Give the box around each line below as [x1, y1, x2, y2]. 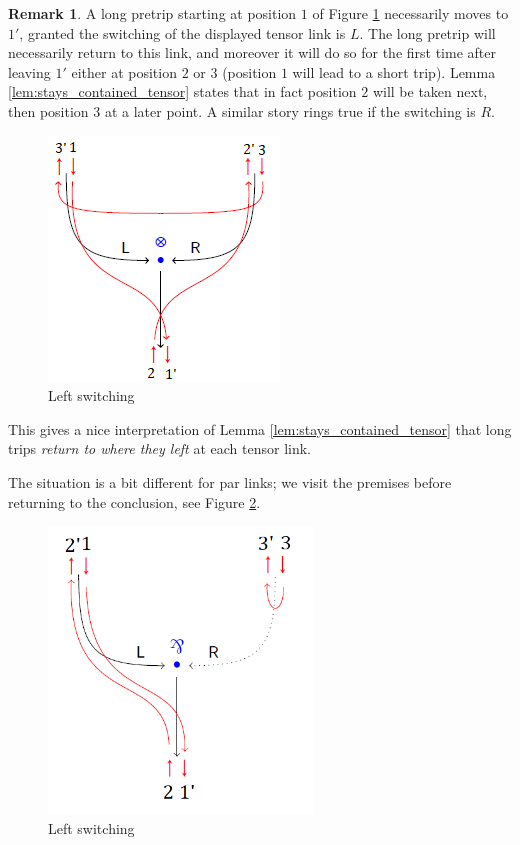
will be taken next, [372, 81, 488, 102]
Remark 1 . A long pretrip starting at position [8, 3, 297, 23]
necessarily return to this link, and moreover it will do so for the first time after [8, 42, 496, 63]
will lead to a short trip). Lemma [292, 61, 496, 82]
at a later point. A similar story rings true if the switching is [104, 100, 476, 121]
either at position [71, 61, 177, 82]
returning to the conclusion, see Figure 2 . [8, 491, 261, 512]
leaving [8, 61, 51, 82]
